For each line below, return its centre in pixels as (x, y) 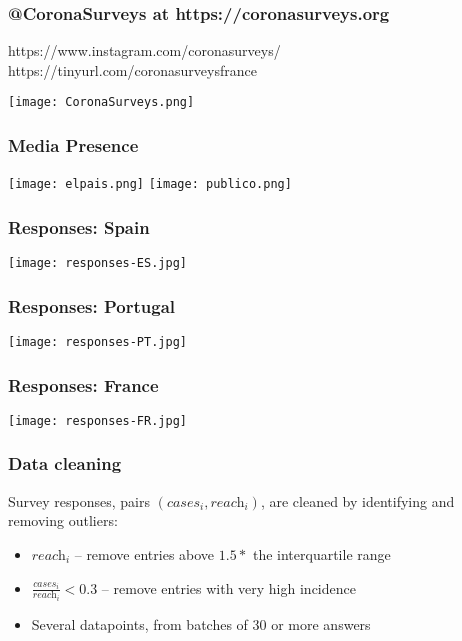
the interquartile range (321, 553)
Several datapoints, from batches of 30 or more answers (201, 624)
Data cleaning (65, 463)
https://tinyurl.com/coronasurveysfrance (132, 69)
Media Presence (73, 144)
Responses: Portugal (91, 305)
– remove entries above (144, 553)
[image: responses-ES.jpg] (97, 263)
